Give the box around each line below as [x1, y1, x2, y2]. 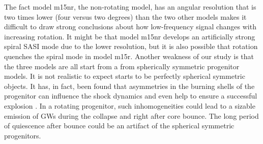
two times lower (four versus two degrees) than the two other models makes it [4, 11, 247, 22]
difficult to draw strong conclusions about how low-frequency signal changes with [4, 21, 256, 32]
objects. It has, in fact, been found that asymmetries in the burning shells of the [4, 80, 255, 91]
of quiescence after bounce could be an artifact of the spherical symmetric [4, 120, 235, 131]
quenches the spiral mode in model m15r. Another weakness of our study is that [4, 51, 254, 61]
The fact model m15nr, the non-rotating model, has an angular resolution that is [4, 2, 256, 12]
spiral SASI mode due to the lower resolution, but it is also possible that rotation [4, 41, 258, 52]
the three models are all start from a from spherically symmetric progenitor [4, 61, 240, 71]
